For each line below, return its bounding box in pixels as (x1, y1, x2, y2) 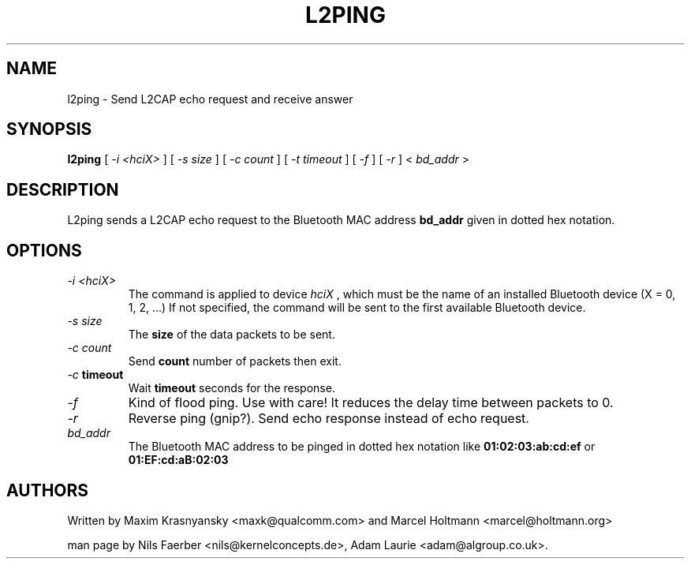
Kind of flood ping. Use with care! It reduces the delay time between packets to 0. (128, 395, 614, 411)
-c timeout (67, 368, 124, 382)
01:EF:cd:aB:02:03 (128, 453, 229, 467)
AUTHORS (6, 480, 89, 500)
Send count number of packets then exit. (128, 354, 342, 369)
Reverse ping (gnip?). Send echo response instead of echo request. (128, 410, 529, 427)
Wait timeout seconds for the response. (128, 381, 335, 395)
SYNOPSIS (6, 119, 92, 140)
